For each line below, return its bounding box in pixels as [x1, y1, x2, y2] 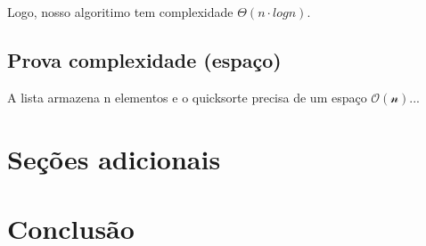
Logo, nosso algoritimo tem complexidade [7, 3, 233, 20]
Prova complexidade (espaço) [7, 45, 282, 73]
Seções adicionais [7, 140, 221, 176]
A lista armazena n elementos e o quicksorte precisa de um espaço [7, 87, 367, 106]
